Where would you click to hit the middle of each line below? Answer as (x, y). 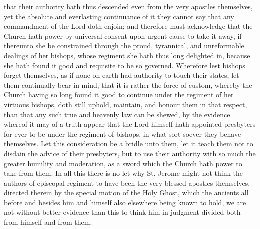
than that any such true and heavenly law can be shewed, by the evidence (117, 114)
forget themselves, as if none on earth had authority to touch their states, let (122, 75)
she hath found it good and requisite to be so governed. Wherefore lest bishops (125, 65)
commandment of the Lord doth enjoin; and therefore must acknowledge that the (128, 26)
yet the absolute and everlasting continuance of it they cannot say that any (119, 16)
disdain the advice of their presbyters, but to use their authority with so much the (130, 153)
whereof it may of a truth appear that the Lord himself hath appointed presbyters (130, 124)
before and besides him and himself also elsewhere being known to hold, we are (125, 202)
